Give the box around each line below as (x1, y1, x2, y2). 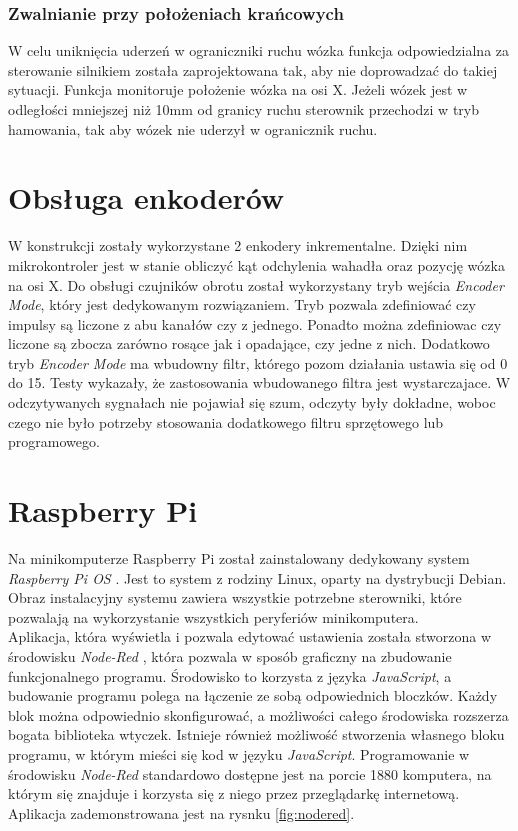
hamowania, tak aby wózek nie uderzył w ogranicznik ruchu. (8, 118, 378, 139)
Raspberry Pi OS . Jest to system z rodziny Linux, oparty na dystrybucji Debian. (8, 567, 507, 588)
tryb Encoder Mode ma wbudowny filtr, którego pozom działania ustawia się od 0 (8, 352, 508, 373)
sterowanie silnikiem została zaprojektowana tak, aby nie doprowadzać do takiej (8, 59, 498, 80)
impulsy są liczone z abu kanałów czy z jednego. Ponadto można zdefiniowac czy (8, 313, 502, 334)
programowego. (8, 431, 100, 452)
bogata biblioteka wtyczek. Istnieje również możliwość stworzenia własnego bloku (8, 724, 505, 745)
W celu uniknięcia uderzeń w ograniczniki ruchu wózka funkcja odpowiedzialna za (8, 40, 510, 61)
